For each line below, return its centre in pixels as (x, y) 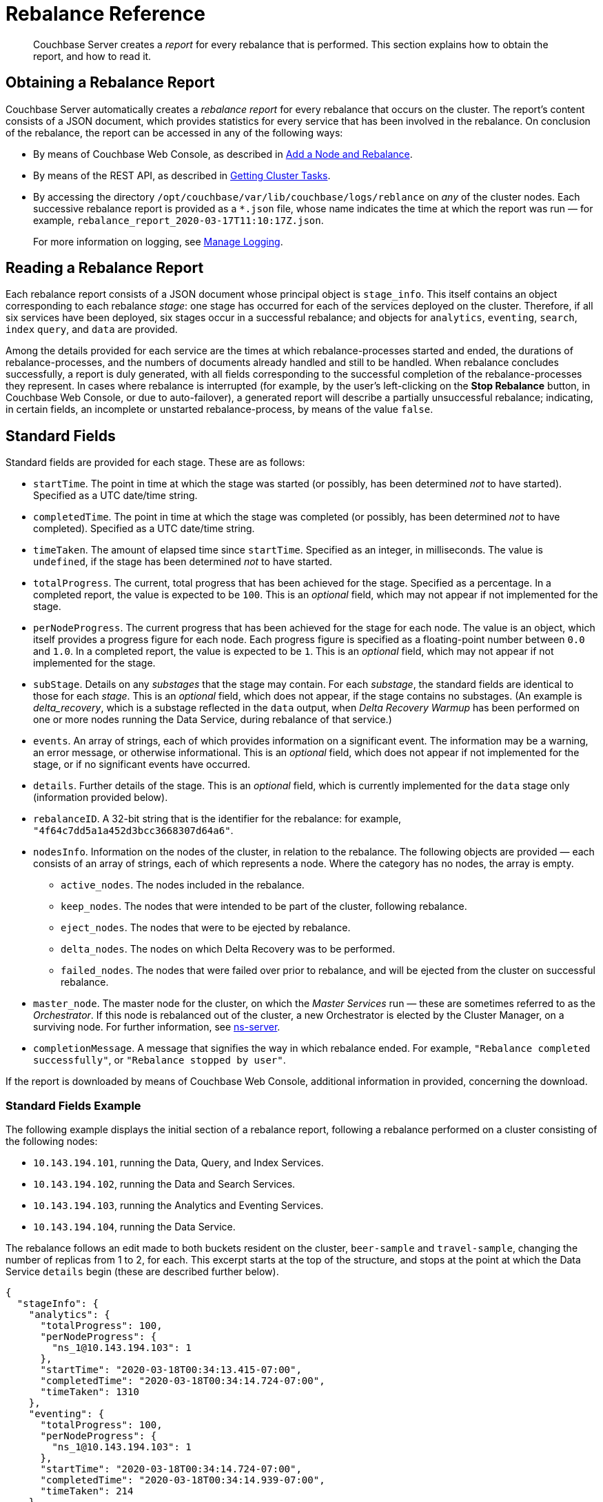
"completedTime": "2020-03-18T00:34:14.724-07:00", (183, 1381)
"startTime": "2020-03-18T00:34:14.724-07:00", (171, 1469)
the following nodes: (52, 1141)
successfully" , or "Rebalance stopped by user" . (160, 1060)
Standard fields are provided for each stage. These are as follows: (155, 463)
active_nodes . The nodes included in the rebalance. (183, 885)
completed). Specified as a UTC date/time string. (144, 529)
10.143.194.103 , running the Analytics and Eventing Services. (178, 1206)
